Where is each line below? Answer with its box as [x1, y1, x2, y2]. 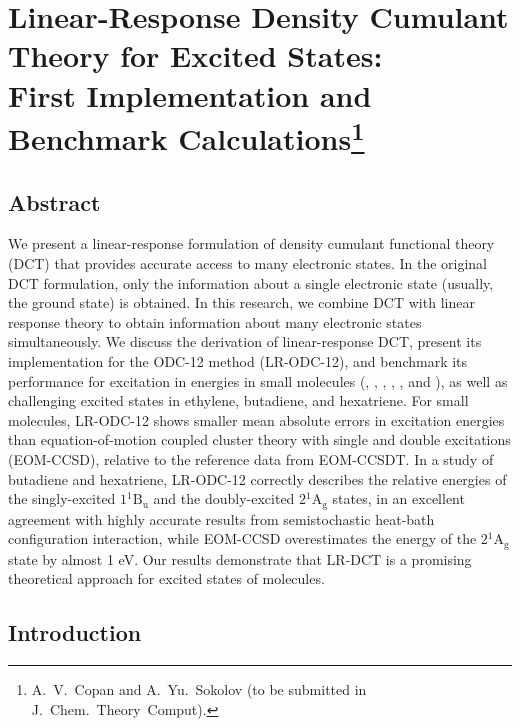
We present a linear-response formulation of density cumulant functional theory [8, 233, 495, 254]
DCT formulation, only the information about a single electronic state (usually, [8, 272, 494, 293]
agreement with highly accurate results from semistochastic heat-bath [8, 508, 435, 529]
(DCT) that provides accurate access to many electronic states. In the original [8, 253, 488, 274]
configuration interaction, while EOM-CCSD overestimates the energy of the [8, 528, 477, 549]
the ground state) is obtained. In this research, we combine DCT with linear [8, 292, 475, 313]
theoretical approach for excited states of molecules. [8, 568, 325, 589]
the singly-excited [8, 488, 116, 509]
